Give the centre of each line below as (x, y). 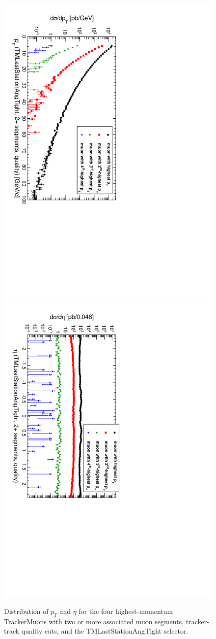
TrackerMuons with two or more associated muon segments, (94, 621)
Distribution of (26, 611)
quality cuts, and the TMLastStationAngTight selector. (105, 631)
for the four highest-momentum (126, 611)
